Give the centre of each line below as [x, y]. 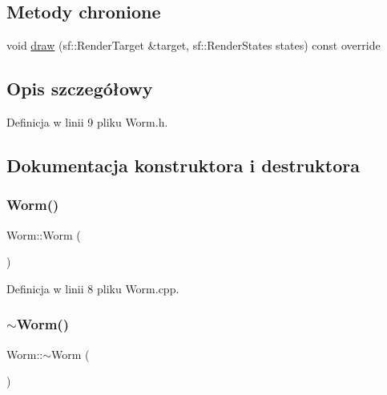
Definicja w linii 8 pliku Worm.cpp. [93, 288]
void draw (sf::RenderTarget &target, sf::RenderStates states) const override [193, 45]
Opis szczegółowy [80, 89]
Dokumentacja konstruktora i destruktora [183, 165]
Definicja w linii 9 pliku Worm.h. [87, 122]
